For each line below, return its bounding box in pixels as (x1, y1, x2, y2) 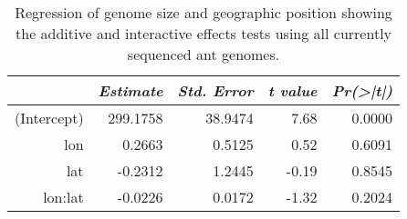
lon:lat (43, 186, 84, 207)
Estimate (98, 80, 163, 101)
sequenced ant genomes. (127, 44, 280, 65)
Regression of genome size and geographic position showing (15, 2, 392, 23)
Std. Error (177, 80, 254, 101)
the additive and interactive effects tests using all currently (16, 23, 392, 44)
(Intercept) (15, 107, 84, 128)
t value (267, 80, 318, 101)
